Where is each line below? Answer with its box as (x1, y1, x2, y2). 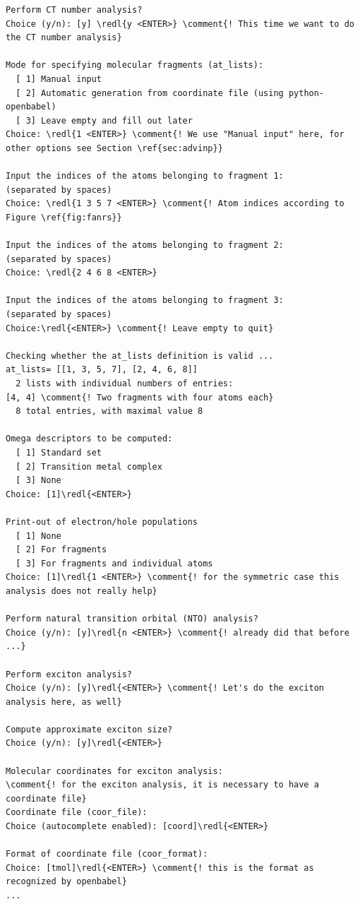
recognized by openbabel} (6, 876, 127, 887)
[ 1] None (16, 530, 61, 541)
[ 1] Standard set (16, 448, 102, 458)
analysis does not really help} (6, 585, 157, 596)
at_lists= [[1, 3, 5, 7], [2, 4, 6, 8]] (6, 364, 198, 375)
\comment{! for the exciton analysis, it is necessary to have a (6, 780, 319, 790)
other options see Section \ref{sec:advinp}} (6, 143, 223, 153)
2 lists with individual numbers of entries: (16, 379, 234, 389)
